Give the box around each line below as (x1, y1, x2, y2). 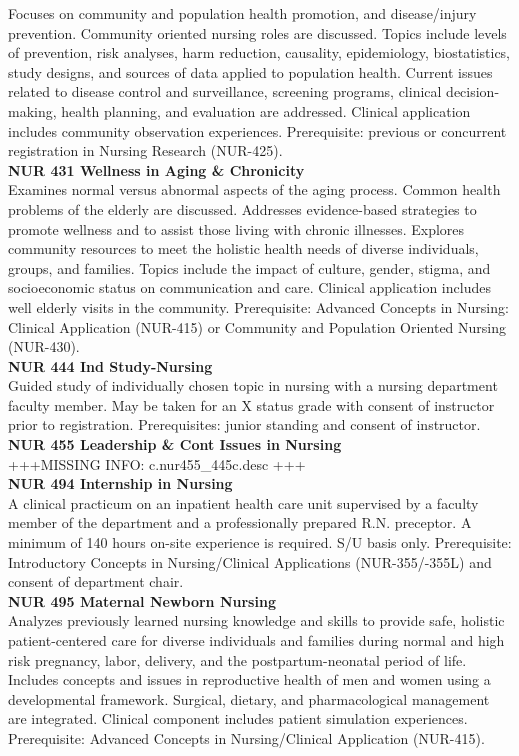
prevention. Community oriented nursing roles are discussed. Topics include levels (8, 22, 507, 43)
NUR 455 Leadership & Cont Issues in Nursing (8, 434, 342, 455)
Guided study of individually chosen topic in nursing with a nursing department (8, 375, 498, 396)
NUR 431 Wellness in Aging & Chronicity (8, 159, 305, 180)
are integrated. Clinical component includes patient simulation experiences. (8, 708, 468, 729)
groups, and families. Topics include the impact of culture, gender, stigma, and (8, 257, 491, 278)
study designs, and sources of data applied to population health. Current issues (8, 61, 493, 82)
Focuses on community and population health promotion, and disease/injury (8, 3, 477, 23)
